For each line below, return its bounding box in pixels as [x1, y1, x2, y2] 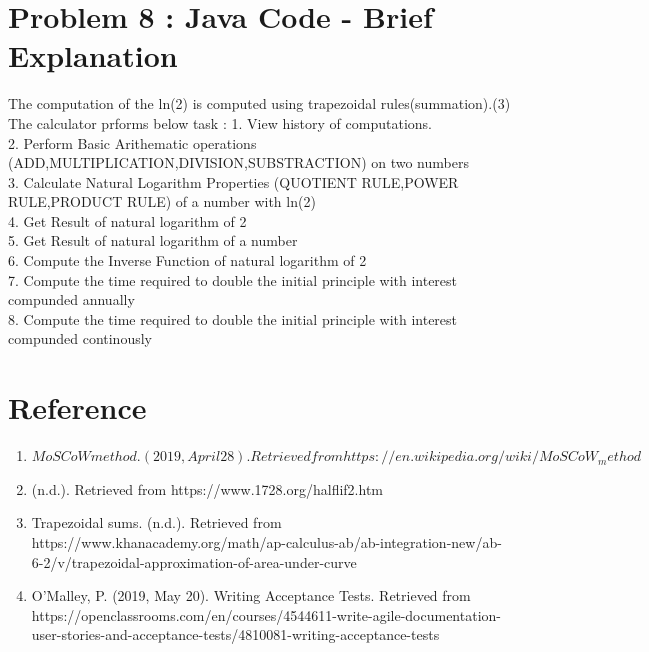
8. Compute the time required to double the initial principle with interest [8, 308, 458, 329]
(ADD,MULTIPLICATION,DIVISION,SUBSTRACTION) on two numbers [8, 152, 469, 173]
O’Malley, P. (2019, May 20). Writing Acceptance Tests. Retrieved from [31, 585, 471, 606]
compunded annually [8, 289, 135, 310]
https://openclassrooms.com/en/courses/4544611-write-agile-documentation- [31, 604, 501, 625]
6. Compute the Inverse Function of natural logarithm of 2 [8, 250, 367, 271]
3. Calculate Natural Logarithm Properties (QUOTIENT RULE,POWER [8, 171, 459, 192]
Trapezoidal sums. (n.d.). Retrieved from [31, 512, 282, 533]
